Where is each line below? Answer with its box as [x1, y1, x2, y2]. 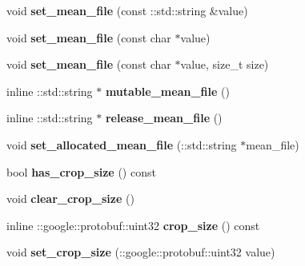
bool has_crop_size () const [6, 163, 156, 180]
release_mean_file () [105, 109, 223, 126]
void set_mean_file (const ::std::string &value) [6, 2, 248, 18]
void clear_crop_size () [6, 190, 134, 207]
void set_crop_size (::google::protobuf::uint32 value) [6, 244, 275, 260]
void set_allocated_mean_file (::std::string [6, 136, 237, 153]
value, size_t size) [180, 56, 269, 73]
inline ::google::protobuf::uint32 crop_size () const [6, 216, 260, 233]
